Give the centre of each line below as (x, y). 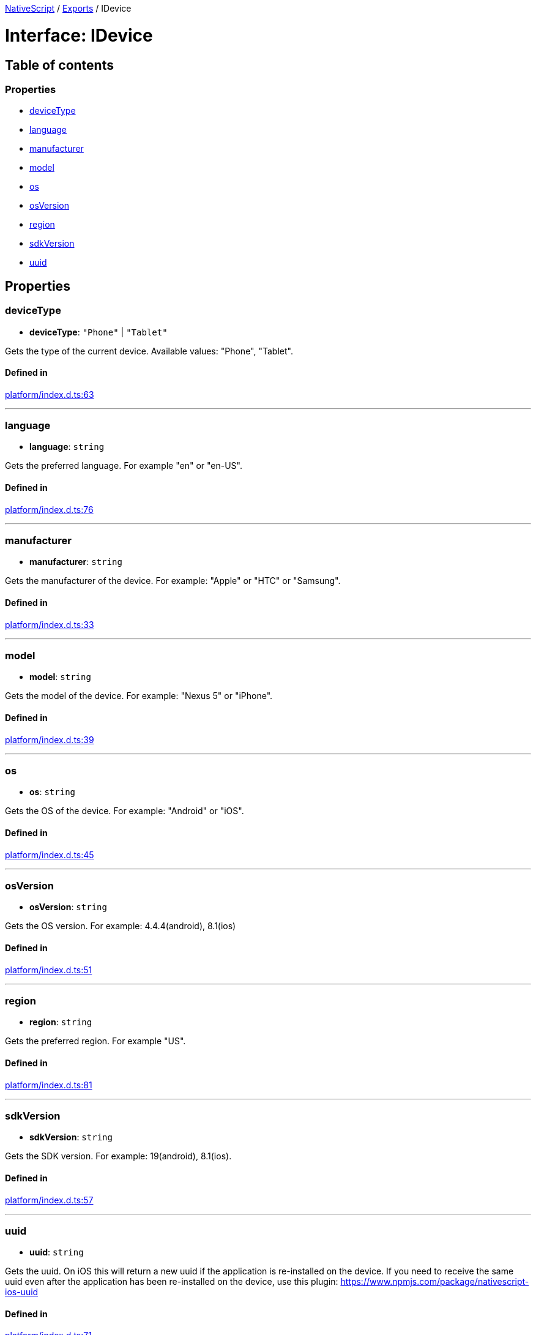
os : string (52, 792)
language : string (67, 447)
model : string (60, 677)
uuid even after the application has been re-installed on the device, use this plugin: (172, 1282)
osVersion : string (68, 907)
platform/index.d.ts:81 (49, 1085)
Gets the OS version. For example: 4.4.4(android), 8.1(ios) (121, 926)
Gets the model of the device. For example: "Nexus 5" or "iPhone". (139, 696)
